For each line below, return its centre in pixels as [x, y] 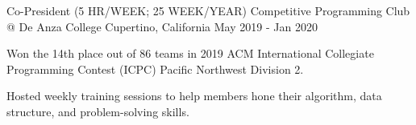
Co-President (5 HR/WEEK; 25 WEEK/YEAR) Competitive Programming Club [208, 10]
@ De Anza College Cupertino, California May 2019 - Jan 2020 [162, 26]
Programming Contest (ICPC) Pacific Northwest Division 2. [155, 69]
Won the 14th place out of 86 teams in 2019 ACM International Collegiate [190, 53]
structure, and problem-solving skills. [98, 111]
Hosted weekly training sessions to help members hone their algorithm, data [194, 96]
